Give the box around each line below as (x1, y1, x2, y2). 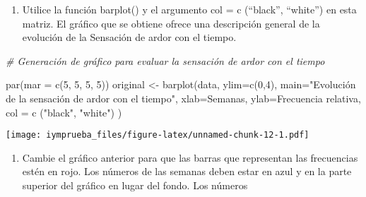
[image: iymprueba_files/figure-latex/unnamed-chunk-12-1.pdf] (6, 130, 309, 141)
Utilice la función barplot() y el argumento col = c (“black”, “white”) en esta (22, 2, 357, 16)
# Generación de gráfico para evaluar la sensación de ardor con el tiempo (6, 53, 325, 68)
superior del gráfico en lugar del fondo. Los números (22, 178, 248, 192)
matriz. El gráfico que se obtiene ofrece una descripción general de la (22, 16, 320, 30)
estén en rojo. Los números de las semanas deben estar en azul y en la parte (22, 164, 352, 179)
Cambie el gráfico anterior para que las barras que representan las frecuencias (22, 150, 358, 165)
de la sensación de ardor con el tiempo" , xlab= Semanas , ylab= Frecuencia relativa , (6, 90, 361, 105)
